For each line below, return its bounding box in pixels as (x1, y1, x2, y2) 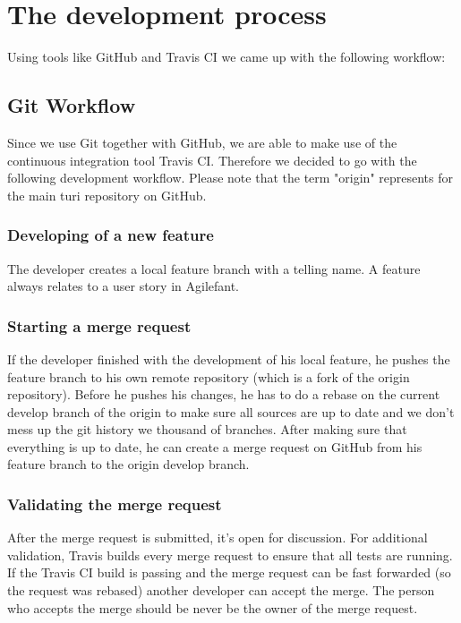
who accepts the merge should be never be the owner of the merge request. (7, 598, 418, 617)
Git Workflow (7, 91, 136, 119)
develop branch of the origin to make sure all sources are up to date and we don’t (7, 402, 455, 421)
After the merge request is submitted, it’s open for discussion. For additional (7, 528, 428, 547)
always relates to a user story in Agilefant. (7, 277, 240, 295)
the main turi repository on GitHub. (7, 185, 207, 204)
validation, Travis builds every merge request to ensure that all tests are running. (7, 545, 453, 564)
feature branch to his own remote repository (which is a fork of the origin (7, 367, 410, 386)
